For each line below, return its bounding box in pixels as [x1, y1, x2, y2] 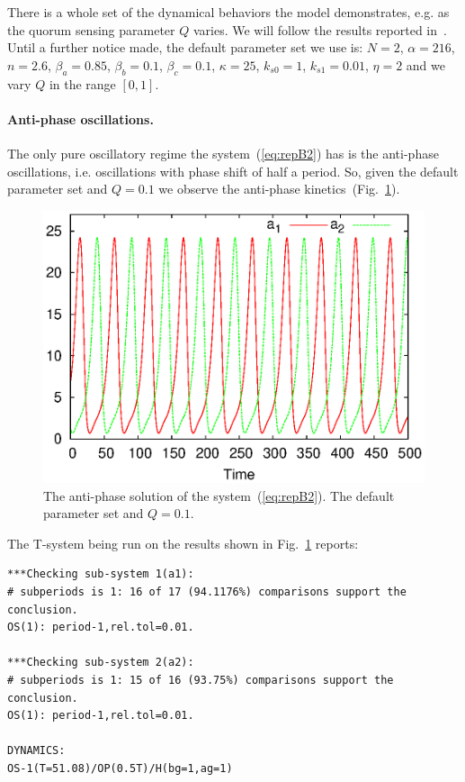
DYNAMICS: [7, 744, 66, 758]
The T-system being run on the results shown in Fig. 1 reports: [7, 533, 359, 552]
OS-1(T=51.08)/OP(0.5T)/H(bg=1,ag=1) [7, 761, 233, 775]
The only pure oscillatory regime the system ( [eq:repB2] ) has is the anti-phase [7, 143, 439, 162]
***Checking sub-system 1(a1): [7, 568, 194, 581]
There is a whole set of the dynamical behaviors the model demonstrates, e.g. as [7, 3, 450, 21]
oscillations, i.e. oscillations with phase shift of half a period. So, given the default [7, 161, 459, 180]
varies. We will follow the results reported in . [192, 20, 447, 39]
